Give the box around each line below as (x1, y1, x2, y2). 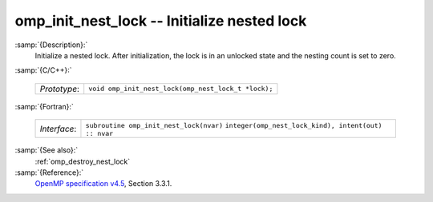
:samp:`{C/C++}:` (14, 65, 72, 75)
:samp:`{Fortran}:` (14, 101, 74, 111)
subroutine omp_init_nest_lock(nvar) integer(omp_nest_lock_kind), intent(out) (85, 121, 382, 130)
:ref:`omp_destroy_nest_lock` (34, 156, 131, 166)
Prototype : (39, 83, 80, 94)
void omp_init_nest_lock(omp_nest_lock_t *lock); (88, 85, 273, 93)
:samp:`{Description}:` (14, 40, 88, 50)
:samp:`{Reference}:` (14, 168, 84, 177)
